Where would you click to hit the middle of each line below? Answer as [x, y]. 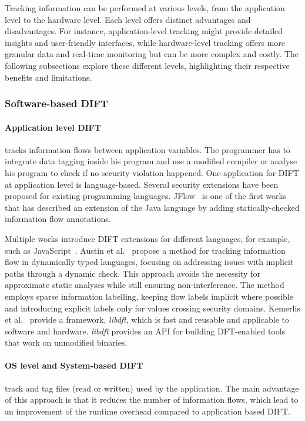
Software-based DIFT [57, 103]
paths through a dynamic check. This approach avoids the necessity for [133, 273]
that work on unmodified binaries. [66, 342]
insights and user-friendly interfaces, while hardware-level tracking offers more [145, 42]
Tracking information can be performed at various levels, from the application [145, 8]
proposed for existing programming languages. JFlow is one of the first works [146, 196]
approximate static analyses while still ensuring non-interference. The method [145, 285]
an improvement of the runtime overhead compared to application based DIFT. [148, 411]
